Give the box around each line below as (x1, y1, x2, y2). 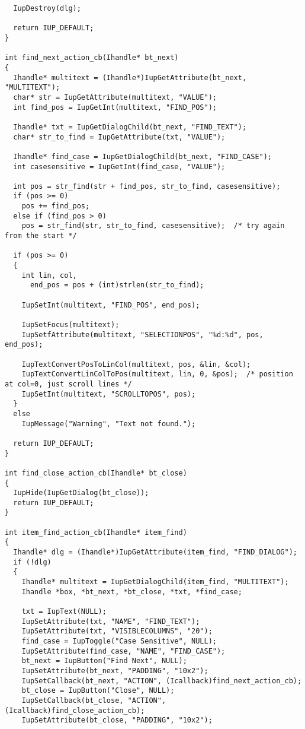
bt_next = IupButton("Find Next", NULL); (21, 657, 187, 665)
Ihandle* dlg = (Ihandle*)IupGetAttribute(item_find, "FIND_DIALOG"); (13, 548, 297, 557)
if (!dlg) (13, 557, 52, 566)
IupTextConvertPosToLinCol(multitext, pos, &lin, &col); (21, 360, 251, 369)
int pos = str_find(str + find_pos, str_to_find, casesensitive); (13, 182, 281, 191)
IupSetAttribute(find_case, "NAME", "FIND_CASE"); (21, 646, 226, 655)
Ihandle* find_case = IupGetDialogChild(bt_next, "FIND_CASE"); (13, 152, 272, 161)
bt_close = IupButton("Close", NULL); (21, 686, 175, 695)
